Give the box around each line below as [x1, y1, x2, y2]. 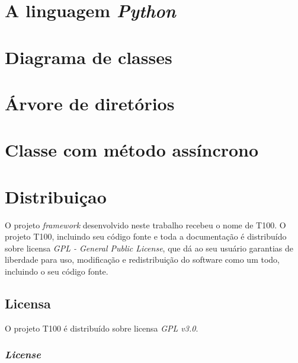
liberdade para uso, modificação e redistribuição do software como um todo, [5, 253, 280, 266]
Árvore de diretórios [5, 91, 175, 115]
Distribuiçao [5, 184, 107, 208]
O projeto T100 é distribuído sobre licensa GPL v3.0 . [5, 321, 198, 334]
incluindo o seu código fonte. [5, 265, 108, 277]
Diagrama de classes [5, 44, 172, 69]
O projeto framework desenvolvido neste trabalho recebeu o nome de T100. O [5, 218, 286, 231]
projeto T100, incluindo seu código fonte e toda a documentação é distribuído [5, 230, 287, 243]
